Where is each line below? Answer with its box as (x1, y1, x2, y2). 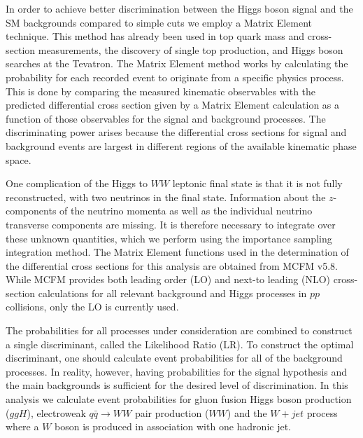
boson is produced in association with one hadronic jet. (55, 419, 291, 434)
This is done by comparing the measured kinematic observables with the (6, 83, 316, 98)
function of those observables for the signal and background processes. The (6, 111, 326, 125)
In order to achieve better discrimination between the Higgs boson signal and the (6, 1, 353, 15)
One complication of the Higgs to (6, 176, 148, 191)
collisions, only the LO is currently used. (6, 299, 179, 314)
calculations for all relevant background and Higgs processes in (38, 285, 307, 300)
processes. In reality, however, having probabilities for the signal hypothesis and (6, 364, 348, 378)
